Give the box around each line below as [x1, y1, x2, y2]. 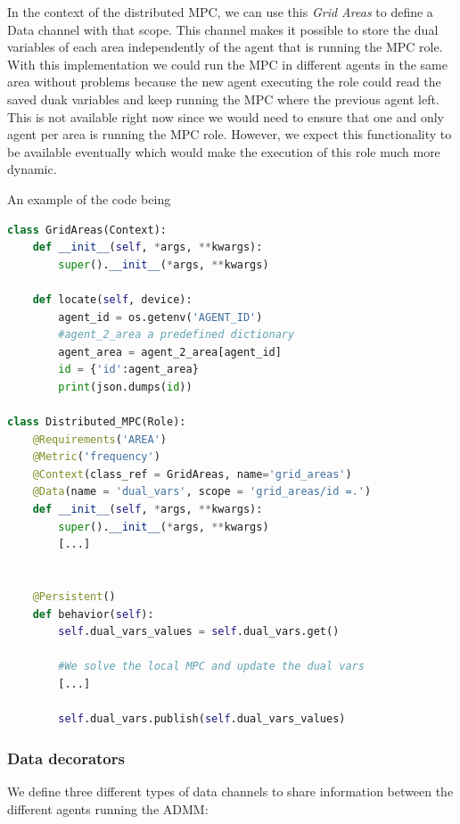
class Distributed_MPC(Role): [7, 416, 186, 429]
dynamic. [7, 160, 57, 178]
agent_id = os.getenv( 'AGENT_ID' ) [58, 310, 263, 324]
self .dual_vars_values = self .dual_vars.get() [58, 625, 340, 639]
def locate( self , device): [32, 293, 193, 306]
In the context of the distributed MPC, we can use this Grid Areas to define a [7, 3, 433, 21]
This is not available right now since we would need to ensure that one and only [7, 107, 444, 126]
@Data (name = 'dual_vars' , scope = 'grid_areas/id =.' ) [32, 485, 372, 499]
